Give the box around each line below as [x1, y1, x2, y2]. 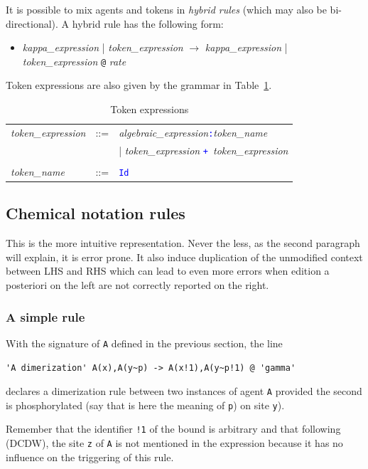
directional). [6, 16, 58, 31]
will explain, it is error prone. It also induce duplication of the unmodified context [6, 249, 363, 264]
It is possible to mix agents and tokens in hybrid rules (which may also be [6, 2, 327, 16]
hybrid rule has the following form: [72, 16, 224, 31]
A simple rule [6, 307, 85, 325]
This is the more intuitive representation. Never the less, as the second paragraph [6, 236, 360, 251]
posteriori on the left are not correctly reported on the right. [6, 278, 269, 293]
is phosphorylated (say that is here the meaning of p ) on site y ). [6, 397, 285, 412]
